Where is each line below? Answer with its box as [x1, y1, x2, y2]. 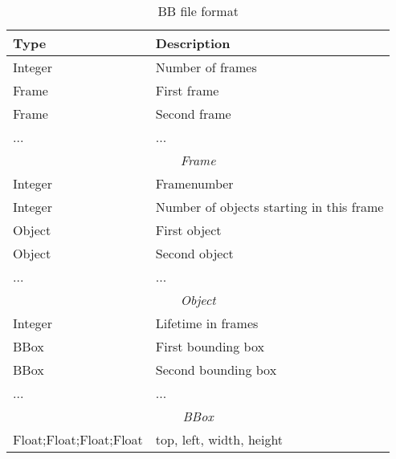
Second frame [155, 104, 231, 123]
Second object [155, 244, 234, 262]
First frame [155, 81, 219, 100]
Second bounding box [155, 360, 277, 379]
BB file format [157, 2, 239, 20]
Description [155, 34, 231, 52]
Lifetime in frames [155, 314, 259, 332]
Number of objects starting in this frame [155, 197, 384, 216]
